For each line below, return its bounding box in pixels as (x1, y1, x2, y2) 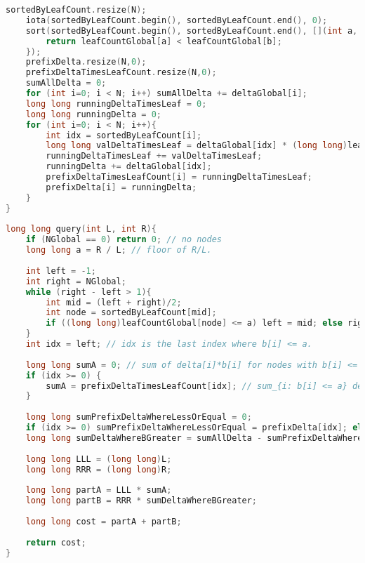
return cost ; (25, 537, 86, 548)
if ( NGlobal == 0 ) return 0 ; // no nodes (25, 234, 222, 245)
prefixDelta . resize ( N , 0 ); (25, 57, 147, 67)
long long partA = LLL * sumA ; (25, 485, 172, 496)
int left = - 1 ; (25, 265, 96, 276)
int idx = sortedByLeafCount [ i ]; (46, 130, 202, 140)
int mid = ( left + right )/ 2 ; (46, 297, 182, 307)
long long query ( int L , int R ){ (6, 224, 157, 234)
